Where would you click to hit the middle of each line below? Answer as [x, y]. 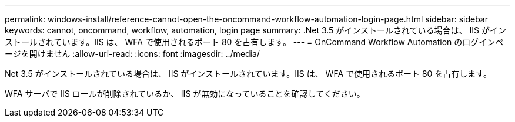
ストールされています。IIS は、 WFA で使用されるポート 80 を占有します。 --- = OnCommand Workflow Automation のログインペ [254, 42]
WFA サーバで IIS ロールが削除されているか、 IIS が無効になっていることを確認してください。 [185, 94]
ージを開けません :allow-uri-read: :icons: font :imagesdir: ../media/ [132, 54]
